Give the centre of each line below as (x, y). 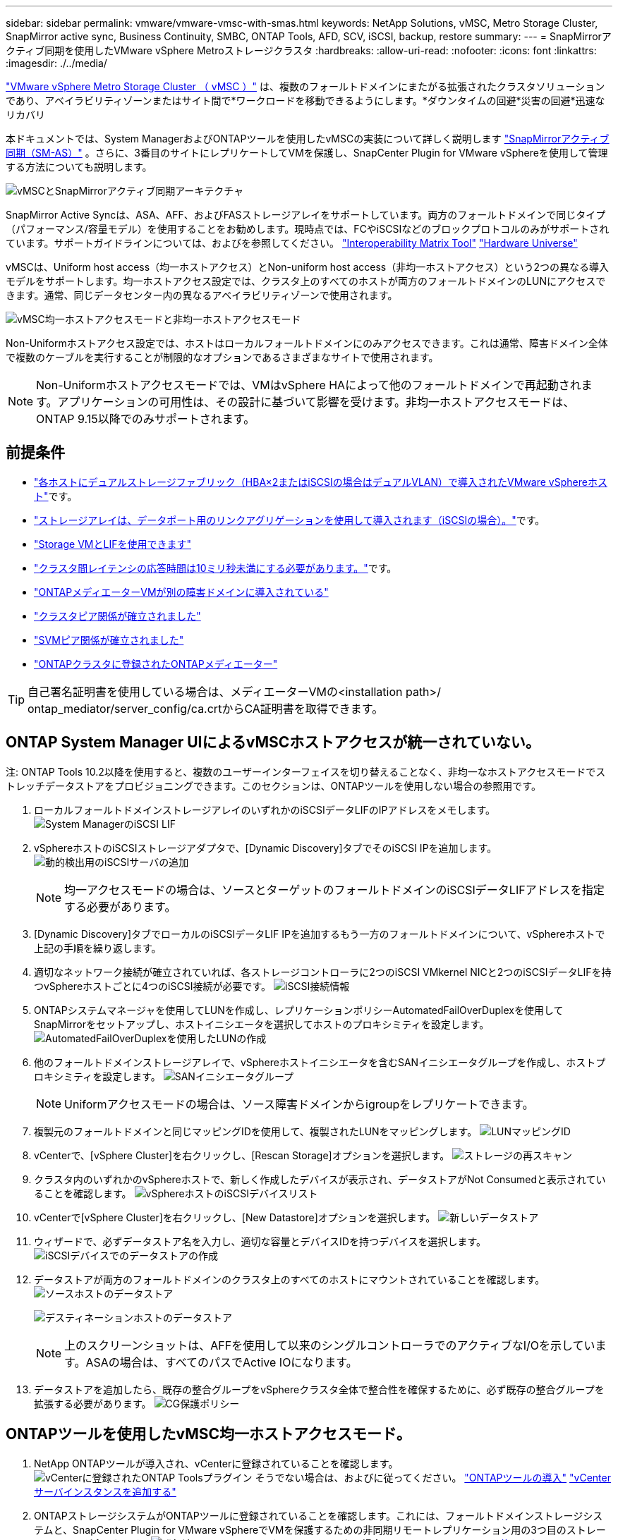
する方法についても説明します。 (79, 167)
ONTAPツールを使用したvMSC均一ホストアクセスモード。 (208, 1434)
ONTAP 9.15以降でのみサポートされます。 (146, 419)
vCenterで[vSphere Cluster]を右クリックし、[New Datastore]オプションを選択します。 (235, 1217)
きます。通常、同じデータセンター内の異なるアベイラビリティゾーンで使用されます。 (202, 295)
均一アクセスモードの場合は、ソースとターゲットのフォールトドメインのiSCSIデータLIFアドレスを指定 (334, 890)
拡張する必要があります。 (93, 1403)
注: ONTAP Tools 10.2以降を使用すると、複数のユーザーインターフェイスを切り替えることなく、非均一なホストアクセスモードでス (306, 771)
